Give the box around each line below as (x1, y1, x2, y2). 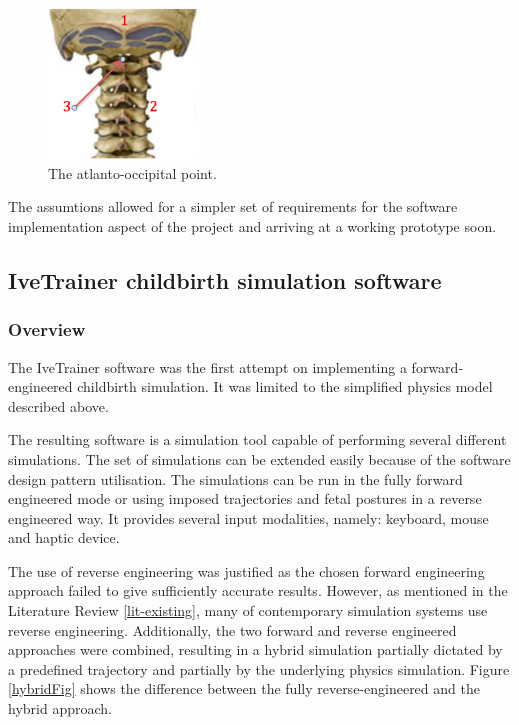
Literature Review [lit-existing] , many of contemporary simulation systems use (8, 600, 488, 621)
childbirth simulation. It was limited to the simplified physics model (77, 376, 493, 397)
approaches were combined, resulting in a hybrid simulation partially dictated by (8, 639, 503, 660)
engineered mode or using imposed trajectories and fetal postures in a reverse (8, 488, 482, 509)
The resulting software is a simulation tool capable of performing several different (8, 429, 507, 450)
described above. (8, 395, 109, 416)
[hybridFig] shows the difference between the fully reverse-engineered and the (8, 678, 480, 699)
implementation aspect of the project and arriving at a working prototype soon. (8, 215, 497, 236)
